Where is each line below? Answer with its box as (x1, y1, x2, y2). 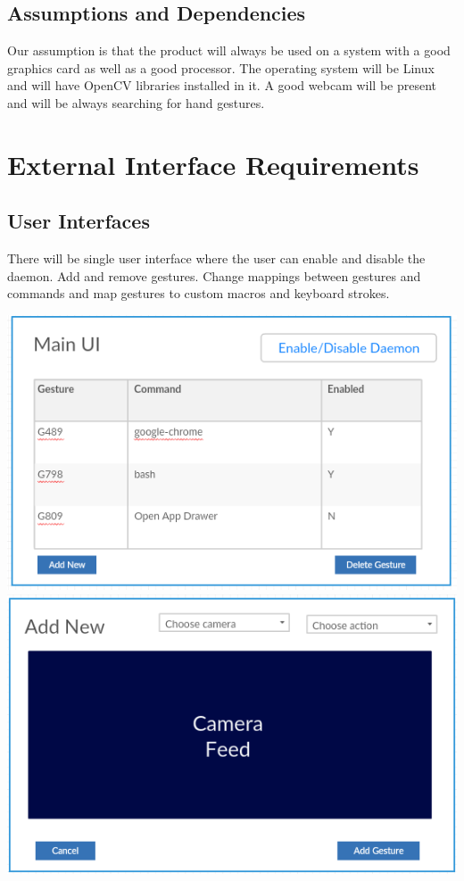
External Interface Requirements (7, 145, 419, 182)
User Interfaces (7, 207, 150, 235)
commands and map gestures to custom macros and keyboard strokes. (7, 284, 390, 303)
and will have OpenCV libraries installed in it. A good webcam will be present (7, 76, 437, 95)
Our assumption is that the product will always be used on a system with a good (7, 41, 451, 60)
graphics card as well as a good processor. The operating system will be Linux (7, 58, 435, 77)
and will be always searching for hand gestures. (7, 93, 265, 112)
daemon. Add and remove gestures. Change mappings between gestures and (7, 266, 421, 285)
